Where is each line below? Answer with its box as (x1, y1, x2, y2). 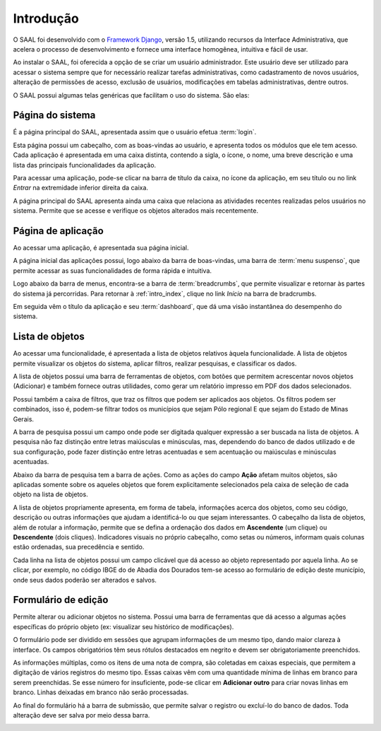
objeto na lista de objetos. (13, 490, 88, 498)
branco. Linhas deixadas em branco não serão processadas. (13, 688, 189, 696)
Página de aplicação (13, 225, 104, 237)
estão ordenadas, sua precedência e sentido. (13, 543, 145, 551)
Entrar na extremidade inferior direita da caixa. (13, 184, 148, 192)
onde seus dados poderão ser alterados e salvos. (13, 575, 157, 584)
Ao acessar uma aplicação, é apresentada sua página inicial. (13, 244, 190, 252)
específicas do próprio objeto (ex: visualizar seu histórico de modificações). (13, 622, 234, 631)
